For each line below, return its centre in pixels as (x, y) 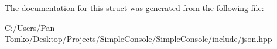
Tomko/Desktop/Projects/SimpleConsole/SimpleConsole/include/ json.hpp (138, 39)
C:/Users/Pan (30, 27)
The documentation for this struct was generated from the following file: (134, 8)
